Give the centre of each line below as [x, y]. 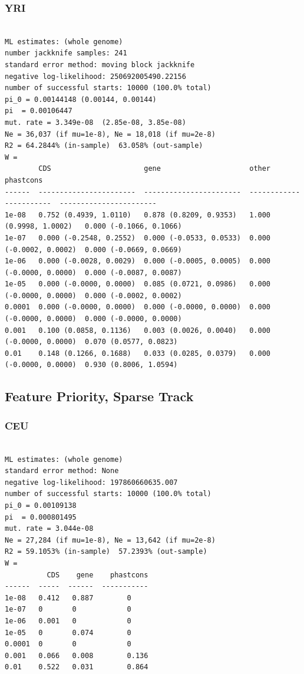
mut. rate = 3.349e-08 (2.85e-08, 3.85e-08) [95, 122]
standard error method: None [62, 471]
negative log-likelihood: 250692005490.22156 [95, 76]
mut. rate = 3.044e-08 [49, 529]
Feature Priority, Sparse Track [99, 396]
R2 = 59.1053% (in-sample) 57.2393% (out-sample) [106, 552]
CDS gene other [155, 169]
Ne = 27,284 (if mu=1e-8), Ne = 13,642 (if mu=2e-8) [110, 540]
